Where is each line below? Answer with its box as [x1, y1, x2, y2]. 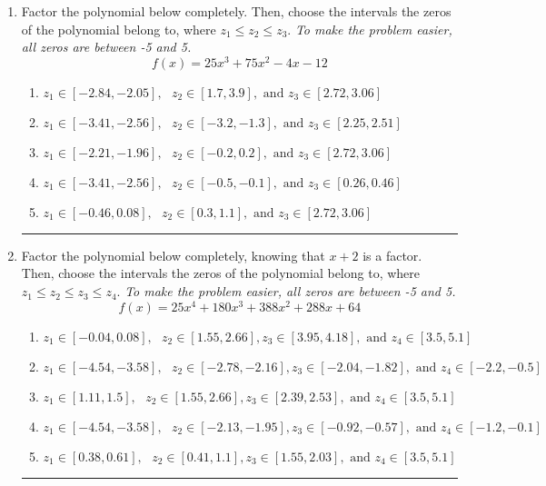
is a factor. [362, 245, 422, 264]
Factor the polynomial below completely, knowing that [21, 245, 325, 264]
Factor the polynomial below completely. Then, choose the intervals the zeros [21, 2, 452, 20]
